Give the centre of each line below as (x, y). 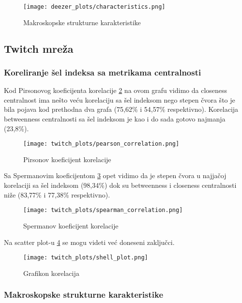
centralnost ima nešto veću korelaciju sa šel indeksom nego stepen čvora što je (120, 99)
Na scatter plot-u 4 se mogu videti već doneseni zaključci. (89, 242)
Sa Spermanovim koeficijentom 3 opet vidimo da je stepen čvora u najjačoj (115, 175)
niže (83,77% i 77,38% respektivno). (57, 194)
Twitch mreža (39, 48)
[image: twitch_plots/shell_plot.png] (86, 258)
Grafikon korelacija (51, 273)
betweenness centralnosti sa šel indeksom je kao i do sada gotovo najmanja (115, 119)
